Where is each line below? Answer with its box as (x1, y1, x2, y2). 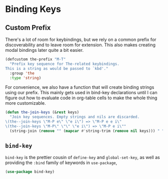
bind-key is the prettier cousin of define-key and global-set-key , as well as (5, 154, 160, 160)
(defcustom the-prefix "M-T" (5, 57, 66, 62)
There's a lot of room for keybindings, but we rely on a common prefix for (5, 36, 156, 42)
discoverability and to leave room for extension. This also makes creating (5, 42, 156, 48)
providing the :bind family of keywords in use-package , (5, 160, 117, 166)
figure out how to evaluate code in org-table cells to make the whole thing (5, 95, 157, 101)
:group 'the (9, 71, 35, 76)
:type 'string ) (9, 75, 41, 80)
